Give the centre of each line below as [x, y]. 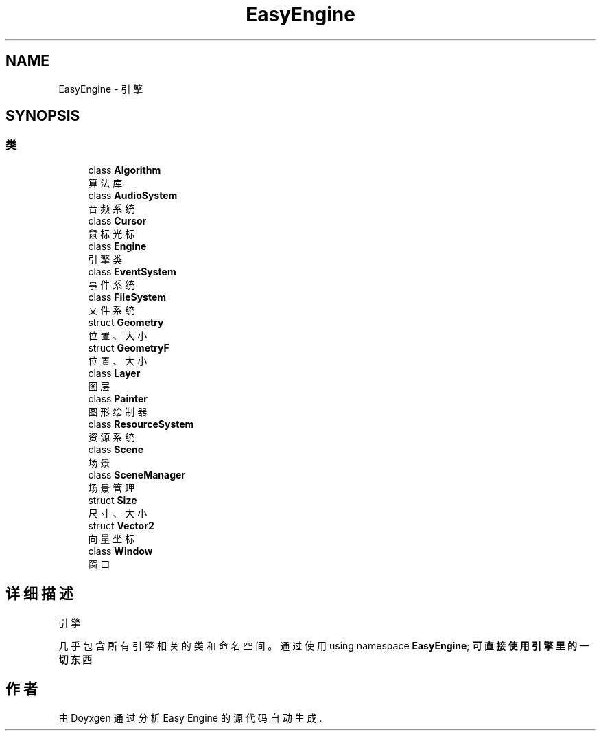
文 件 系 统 [111, 310]
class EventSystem [132, 271]
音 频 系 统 [111, 208]
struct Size [113, 500]
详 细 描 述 [39, 594]
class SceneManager [137, 474]
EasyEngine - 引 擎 [101, 89]
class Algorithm [125, 170]
